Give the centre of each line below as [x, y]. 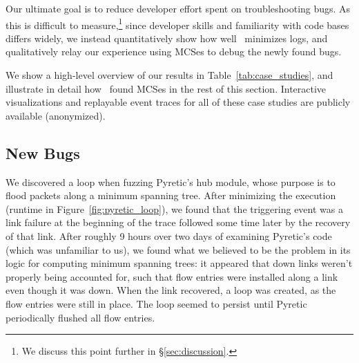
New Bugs [43, 152]
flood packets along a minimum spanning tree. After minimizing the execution [171, 195]
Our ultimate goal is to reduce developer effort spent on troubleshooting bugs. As [178, 8]
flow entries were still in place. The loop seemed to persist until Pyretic [156, 303]
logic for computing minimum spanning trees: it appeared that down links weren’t [179, 263]
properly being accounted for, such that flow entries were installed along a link [172, 276]
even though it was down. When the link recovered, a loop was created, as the [171, 290]
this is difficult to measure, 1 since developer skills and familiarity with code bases [177, 24]
